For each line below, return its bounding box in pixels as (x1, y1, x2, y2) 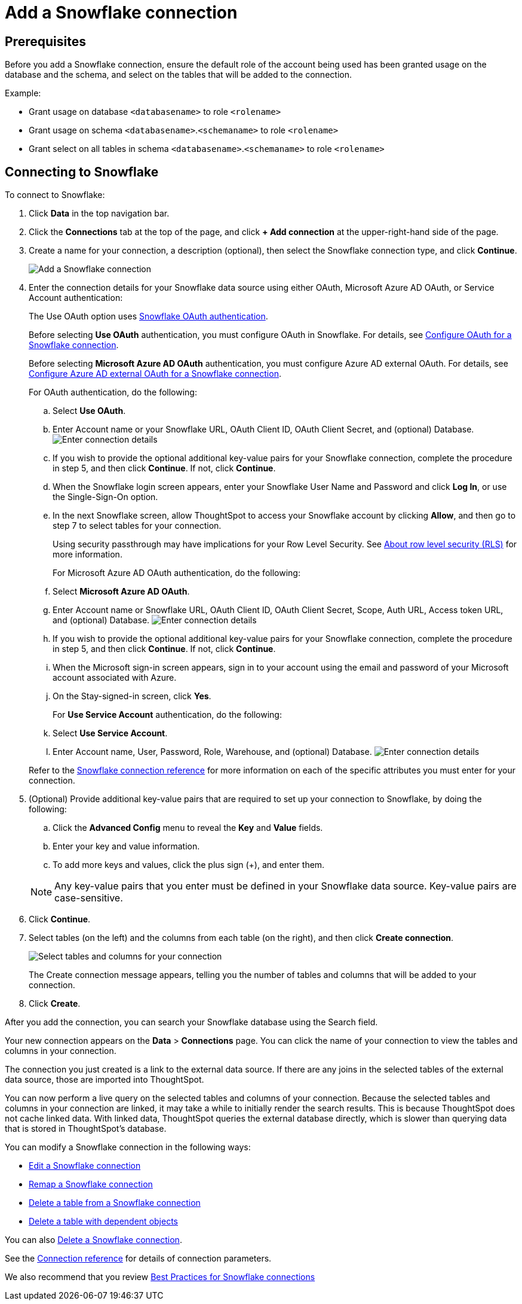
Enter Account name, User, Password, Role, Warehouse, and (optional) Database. (53, 747, 372, 757)
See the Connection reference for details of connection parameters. (5, 1253, 272, 1264)
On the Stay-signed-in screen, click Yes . (53, 691, 211, 702)
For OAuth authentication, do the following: (29, 387, 197, 398)
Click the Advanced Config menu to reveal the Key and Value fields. (53, 822, 323, 833)
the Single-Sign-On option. (53, 492, 158, 502)
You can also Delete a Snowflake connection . (5, 1235, 182, 1245)
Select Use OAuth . (53, 406, 126, 416)
